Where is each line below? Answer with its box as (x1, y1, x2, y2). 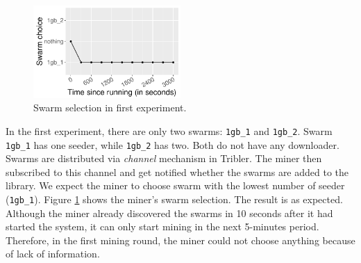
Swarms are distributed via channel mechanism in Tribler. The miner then (6, 151, 322, 166)
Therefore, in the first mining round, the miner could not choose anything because (6, 232, 355, 247)
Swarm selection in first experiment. (33, 100, 187, 115)
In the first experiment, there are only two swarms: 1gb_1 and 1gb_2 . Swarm (6, 123, 333, 138)
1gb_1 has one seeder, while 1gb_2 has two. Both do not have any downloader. (6, 137, 339, 152)
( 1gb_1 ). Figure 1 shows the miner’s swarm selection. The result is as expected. (6, 191, 343, 206)
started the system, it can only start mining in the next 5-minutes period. (6, 219, 319, 234)
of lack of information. (6, 246, 100, 261)
